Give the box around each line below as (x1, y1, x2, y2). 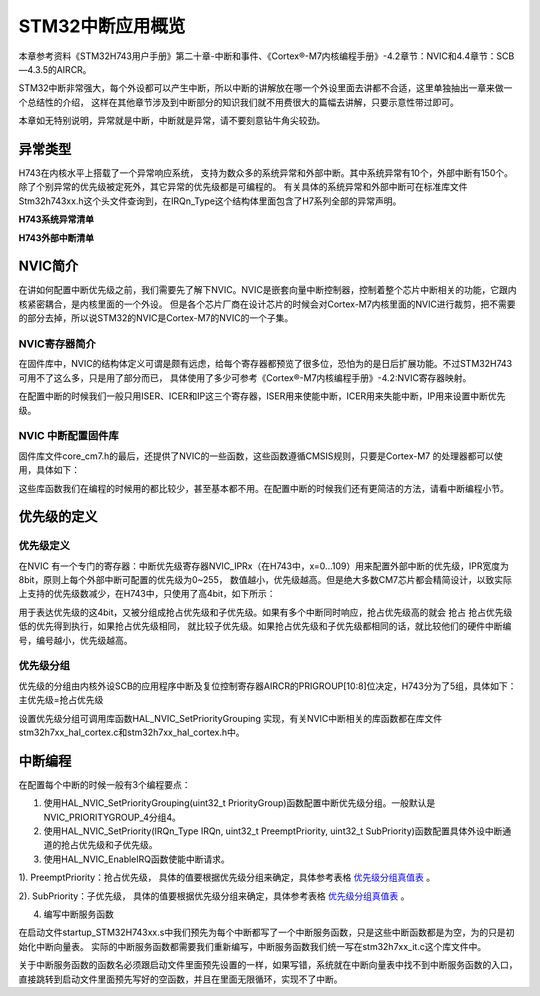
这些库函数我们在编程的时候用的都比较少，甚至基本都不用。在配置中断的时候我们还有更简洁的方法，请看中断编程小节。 (18, 482, 509, 494)
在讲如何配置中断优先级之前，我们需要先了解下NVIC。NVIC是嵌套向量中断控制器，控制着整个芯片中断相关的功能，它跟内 (18, 284, 517, 296)
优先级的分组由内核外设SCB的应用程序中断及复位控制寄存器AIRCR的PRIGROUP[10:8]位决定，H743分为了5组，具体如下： (18, 680, 517, 692)
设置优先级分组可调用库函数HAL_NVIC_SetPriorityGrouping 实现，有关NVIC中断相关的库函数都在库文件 (18, 712, 443, 724)
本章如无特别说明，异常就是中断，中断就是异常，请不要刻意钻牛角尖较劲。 (18, 115, 325, 127)
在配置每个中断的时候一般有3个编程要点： (18, 778, 191, 790)
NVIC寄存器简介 (18, 337, 97, 351)
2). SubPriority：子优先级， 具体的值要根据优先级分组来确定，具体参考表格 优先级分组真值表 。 (18, 890, 410, 902)
